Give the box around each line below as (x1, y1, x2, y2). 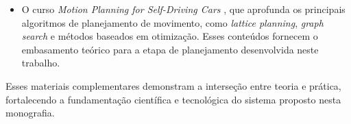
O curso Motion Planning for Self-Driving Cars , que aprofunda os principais (21, 2, 346, 16)
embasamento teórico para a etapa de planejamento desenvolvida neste (21, 42, 319, 56)
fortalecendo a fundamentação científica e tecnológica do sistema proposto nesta (5, 92, 341, 106)
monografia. (5, 106, 55, 120)
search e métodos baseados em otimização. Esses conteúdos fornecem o (21, 29, 318, 43)
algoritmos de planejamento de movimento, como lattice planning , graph (21, 15, 324, 29)
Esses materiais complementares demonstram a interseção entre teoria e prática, (5, 78, 341, 92)
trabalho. (21, 55, 60, 70)
